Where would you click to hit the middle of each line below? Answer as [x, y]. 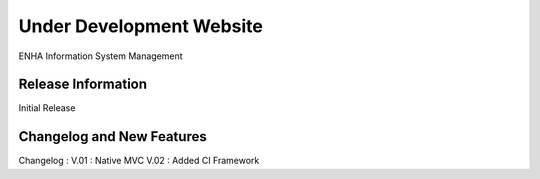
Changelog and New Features [112, 136]
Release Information [83, 84]
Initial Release [47, 108]
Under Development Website [141, 26]
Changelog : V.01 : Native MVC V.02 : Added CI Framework [139, 161]
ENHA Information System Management [101, 56]
